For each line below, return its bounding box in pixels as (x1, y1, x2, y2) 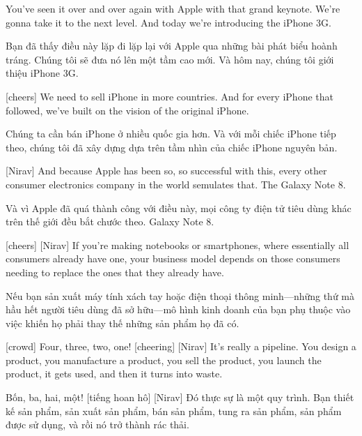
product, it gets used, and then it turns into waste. (6, 366, 223, 381)
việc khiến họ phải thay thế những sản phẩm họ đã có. (6, 315, 239, 330)
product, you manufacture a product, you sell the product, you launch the (6, 352, 322, 367)
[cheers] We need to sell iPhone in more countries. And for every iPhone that (6, 89, 333, 103)
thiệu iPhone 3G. (6, 66, 79, 80)
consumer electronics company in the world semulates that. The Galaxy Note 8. (6, 176, 346, 191)
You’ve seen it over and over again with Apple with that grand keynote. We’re (6, 1, 340, 15)
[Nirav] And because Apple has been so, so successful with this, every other (6, 163, 327, 178)
